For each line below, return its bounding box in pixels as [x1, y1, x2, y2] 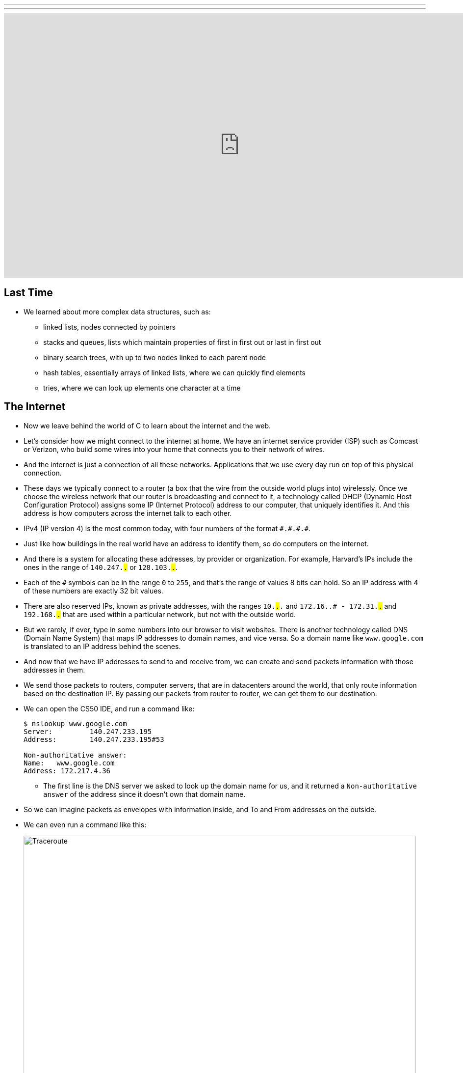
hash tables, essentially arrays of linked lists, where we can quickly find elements [43, 368, 306, 377]
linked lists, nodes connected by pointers [43, 322, 176, 331]
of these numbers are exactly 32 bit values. [24, 586, 163, 595]
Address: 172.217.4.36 [24, 766, 111, 775]
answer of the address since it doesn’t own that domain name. [43, 790, 246, 798]
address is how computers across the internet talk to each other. [24, 508, 232, 517]
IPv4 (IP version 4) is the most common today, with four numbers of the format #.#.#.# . [24, 524, 311, 533]
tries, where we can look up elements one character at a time [43, 383, 241, 392]
